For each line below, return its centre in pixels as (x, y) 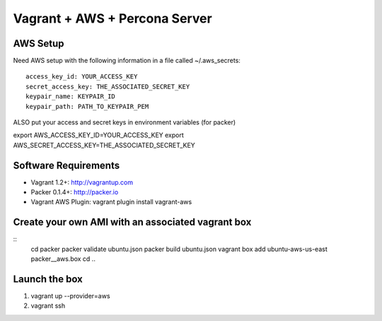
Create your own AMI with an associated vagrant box (132, 222)
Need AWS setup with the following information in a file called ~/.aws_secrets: (127, 61)
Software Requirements (66, 165)
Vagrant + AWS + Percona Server (112, 18)
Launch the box (48, 279)
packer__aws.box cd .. (63, 259)
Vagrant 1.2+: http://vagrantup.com (82, 182)
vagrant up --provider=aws (70, 296)
